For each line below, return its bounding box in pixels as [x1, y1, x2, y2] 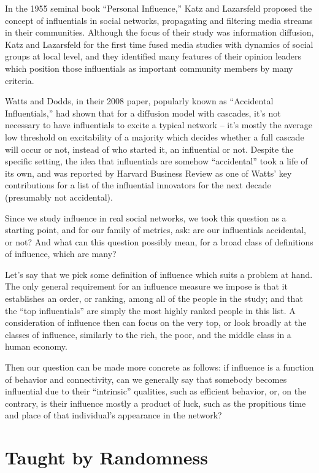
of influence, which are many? [5, 247, 117, 260]
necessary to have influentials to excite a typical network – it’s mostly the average [5, 118, 312, 131]
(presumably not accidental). [5, 190, 113, 203]
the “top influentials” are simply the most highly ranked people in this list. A [5, 304, 296, 317]
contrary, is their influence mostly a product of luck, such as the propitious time [5, 396, 306, 409]
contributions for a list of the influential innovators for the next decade [5, 179, 271, 191]
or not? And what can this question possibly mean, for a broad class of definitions [5, 235, 313, 248]
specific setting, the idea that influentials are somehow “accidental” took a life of [5, 155, 308, 167]
